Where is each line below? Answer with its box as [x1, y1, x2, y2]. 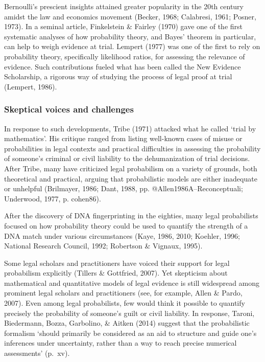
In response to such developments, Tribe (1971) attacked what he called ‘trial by [4, 123, 256, 133]
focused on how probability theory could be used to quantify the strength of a [4, 220, 248, 231]
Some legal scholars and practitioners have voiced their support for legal [4, 257, 230, 268]
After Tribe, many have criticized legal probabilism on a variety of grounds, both [4, 163, 257, 173]
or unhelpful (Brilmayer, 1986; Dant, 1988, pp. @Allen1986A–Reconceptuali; [4, 183, 243, 194]
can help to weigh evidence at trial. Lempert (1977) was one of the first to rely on [4, 41, 260, 52]
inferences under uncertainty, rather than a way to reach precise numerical [4, 337, 237, 348]
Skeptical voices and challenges [4, 103, 134, 116]
